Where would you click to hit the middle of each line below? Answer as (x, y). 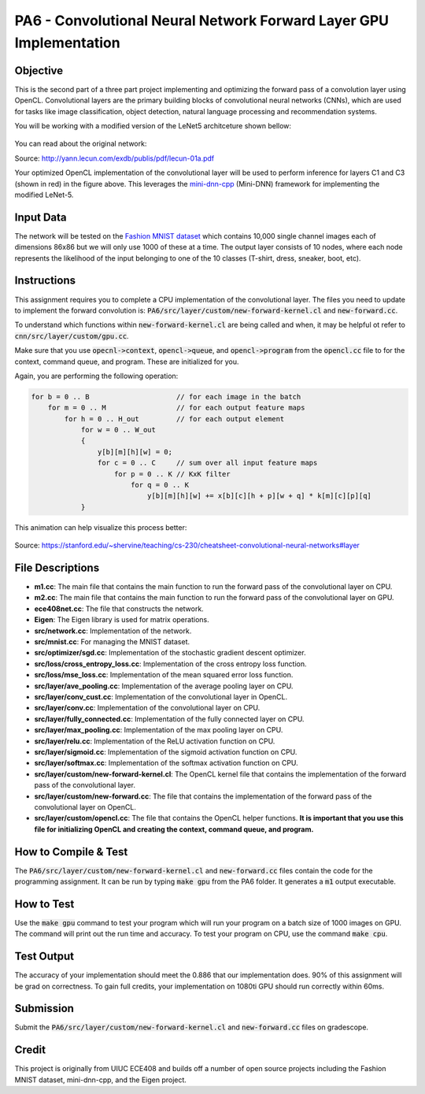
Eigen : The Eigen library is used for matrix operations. (122, 620)
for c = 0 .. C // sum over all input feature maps (207, 463)
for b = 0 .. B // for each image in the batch (166, 397)
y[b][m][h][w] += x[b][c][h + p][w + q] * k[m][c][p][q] (259, 496)
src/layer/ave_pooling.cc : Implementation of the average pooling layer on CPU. (164, 686)
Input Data (41, 217)
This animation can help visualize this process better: (101, 527)
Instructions (45, 281)
